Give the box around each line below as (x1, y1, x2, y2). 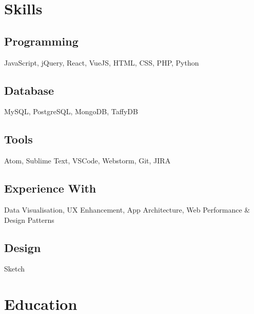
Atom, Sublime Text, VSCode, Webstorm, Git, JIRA (4, 155, 171, 166)
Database (4, 82, 54, 98)
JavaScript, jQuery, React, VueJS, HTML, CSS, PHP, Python (4, 57, 199, 68)
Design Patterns (4, 214, 54, 225)
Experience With (4, 180, 96, 196)
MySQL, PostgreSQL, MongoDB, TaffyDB (4, 106, 138, 117)
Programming (4, 33, 79, 49)
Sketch (4, 263, 25, 274)
